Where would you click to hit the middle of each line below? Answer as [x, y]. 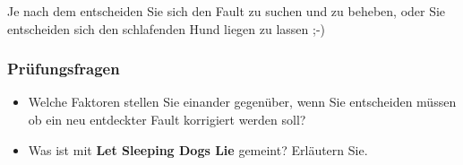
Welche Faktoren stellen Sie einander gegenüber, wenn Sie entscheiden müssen [242, 102]
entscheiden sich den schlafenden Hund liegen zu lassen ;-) [167, 28]
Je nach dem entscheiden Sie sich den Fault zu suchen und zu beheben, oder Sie [227, 11]
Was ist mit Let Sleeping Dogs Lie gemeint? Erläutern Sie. [198, 149]
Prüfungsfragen [64, 69]
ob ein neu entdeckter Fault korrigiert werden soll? [167, 119]
